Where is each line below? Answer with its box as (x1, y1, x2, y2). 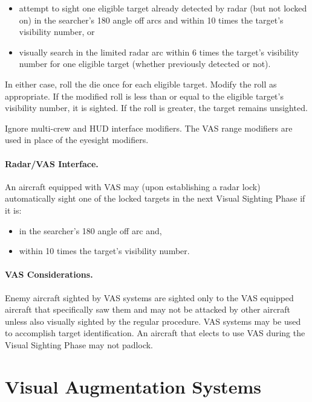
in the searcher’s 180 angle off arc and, (19, 224, 162, 237)
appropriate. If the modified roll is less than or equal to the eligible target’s (5, 89, 284, 102)
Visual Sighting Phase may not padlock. (5, 338, 153, 351)
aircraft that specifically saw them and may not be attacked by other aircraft (5, 303, 291, 316)
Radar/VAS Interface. (5, 157, 99, 170)
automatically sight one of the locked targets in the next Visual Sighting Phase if (5, 192, 305, 205)
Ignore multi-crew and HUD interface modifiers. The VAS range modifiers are (5, 121, 293, 134)
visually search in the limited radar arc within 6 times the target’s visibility (19, 45, 299, 58)
